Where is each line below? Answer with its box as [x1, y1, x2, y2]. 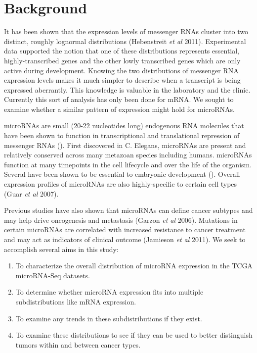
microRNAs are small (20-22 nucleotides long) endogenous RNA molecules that [4, 120, 244, 131]
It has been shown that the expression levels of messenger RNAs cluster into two [4, 26, 249, 37]
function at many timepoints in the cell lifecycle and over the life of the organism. [4, 159, 252, 169]
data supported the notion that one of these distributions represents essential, [4, 46, 240, 56]
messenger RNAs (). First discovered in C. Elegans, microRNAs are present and [4, 140, 246, 150]
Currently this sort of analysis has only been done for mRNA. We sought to [4, 94, 234, 104]
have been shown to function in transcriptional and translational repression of [4, 130, 240, 141]
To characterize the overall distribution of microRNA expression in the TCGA [15, 260, 253, 271]
